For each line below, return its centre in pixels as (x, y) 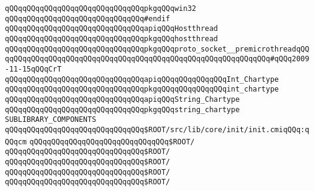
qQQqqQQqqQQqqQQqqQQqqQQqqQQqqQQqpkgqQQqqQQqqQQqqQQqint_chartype (142, 89)
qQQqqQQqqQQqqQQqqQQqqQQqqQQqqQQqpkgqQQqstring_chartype (122, 109)
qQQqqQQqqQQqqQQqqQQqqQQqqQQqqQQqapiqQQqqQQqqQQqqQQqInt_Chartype (142, 79)
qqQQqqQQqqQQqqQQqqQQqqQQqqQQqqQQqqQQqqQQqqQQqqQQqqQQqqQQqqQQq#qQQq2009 (157, 59)
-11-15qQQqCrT (33, 69)
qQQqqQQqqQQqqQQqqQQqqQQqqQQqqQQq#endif (88, 18)
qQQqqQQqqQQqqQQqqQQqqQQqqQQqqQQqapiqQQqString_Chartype (122, 99)
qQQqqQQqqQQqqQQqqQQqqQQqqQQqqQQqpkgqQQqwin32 (101, 8)
